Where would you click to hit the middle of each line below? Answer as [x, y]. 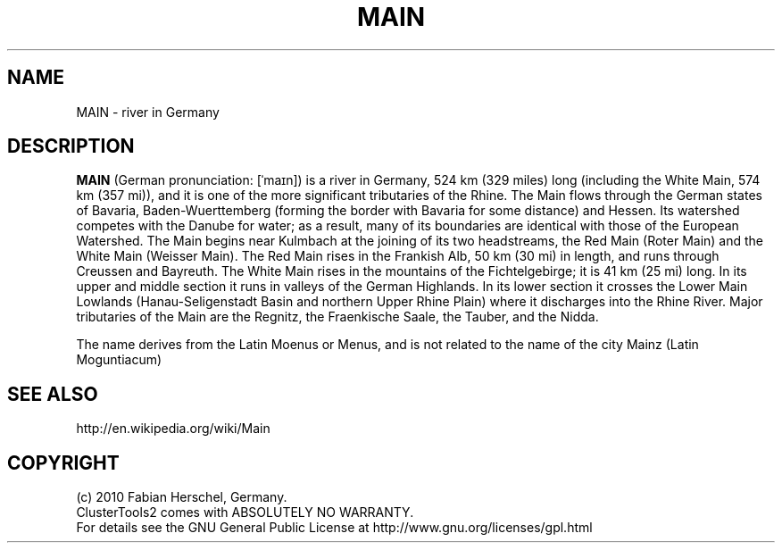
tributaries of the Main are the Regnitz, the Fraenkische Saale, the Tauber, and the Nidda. [337, 317]
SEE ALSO [53, 394]
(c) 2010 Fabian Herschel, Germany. [182, 497]
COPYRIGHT [63, 462]
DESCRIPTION [71, 146]
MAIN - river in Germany [148, 112]
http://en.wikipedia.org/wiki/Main [173, 429]
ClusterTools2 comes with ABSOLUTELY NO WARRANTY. [245, 512]
